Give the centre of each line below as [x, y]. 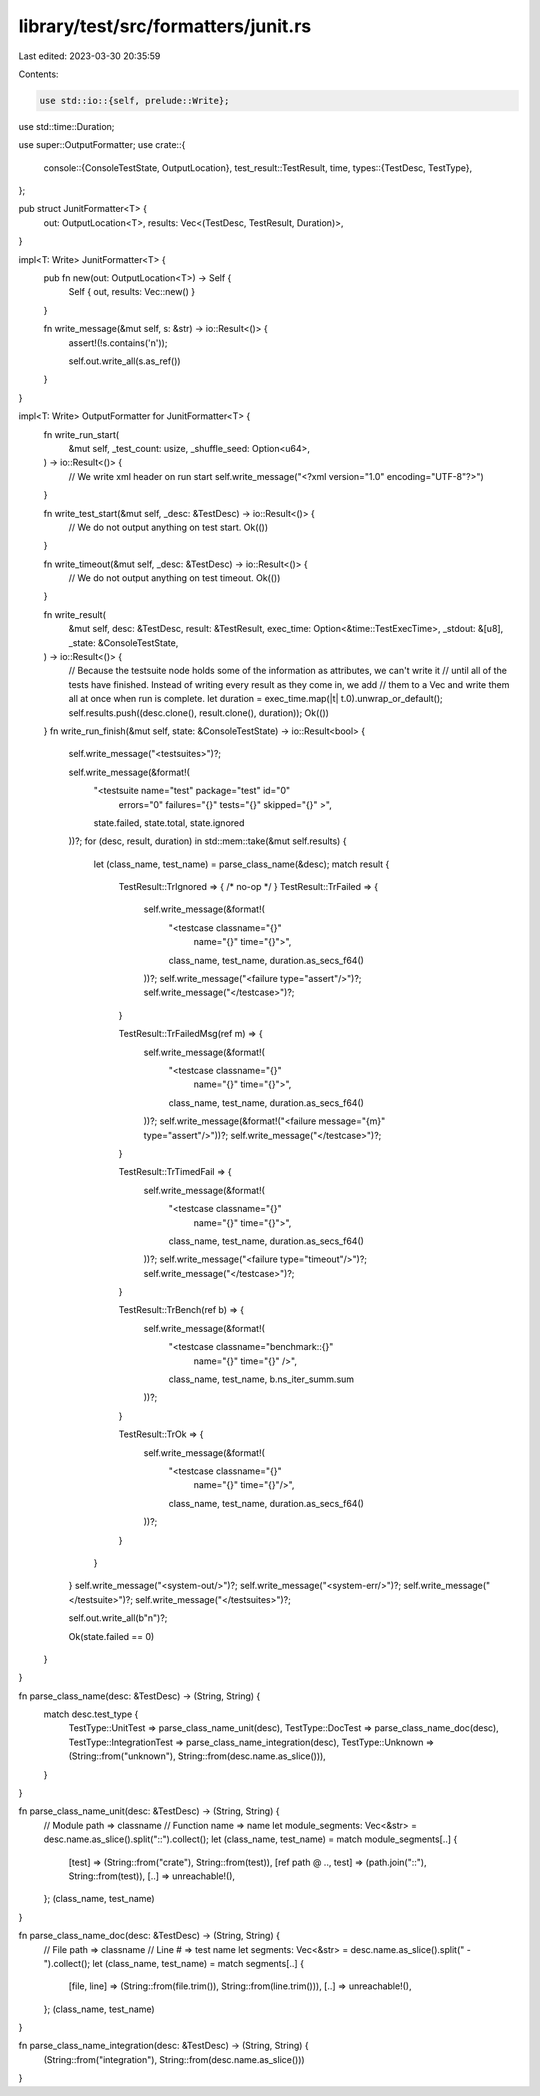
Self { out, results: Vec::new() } [131, 292]
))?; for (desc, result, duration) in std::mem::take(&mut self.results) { [207, 841]
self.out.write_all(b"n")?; [118, 1618]
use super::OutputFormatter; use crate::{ [102, 145]
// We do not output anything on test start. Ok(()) [168, 527]
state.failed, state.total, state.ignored [169, 822]
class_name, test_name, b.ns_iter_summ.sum [261, 1379]
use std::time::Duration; [66, 126]
